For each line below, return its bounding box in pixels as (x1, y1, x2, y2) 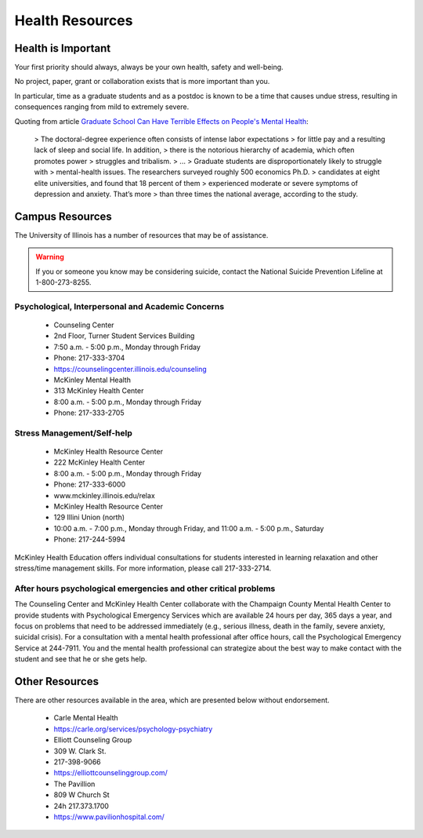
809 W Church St (53, 790, 110, 800)
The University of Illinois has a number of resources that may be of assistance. (14, 230, 269, 239)
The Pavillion (53, 779, 96, 789)
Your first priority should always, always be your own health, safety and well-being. (14, 63, 284, 72)
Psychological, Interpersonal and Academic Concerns (14, 301, 225, 312)
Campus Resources (14, 209, 113, 223)
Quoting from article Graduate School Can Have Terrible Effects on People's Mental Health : (14, 116, 309, 126)
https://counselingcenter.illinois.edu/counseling (53, 364, 207, 373)
